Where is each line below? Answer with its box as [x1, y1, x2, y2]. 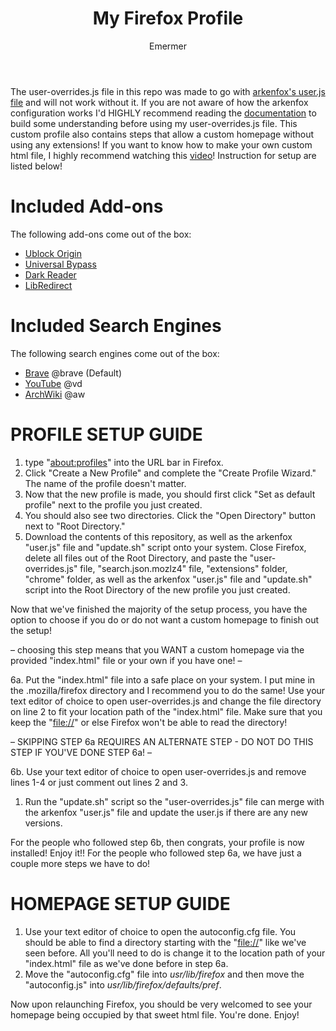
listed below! [10, 160, 63, 172]
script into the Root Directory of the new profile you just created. [24, 583, 291, 596]
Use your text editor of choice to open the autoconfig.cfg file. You [24, 925, 297, 937]
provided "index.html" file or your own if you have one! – [10, 654, 243, 666]
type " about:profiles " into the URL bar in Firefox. [24, 456, 224, 468]
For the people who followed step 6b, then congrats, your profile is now [10, 836, 305, 848]
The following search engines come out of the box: [10, 347, 220, 359]
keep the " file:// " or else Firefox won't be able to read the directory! [10, 716, 288, 728]
